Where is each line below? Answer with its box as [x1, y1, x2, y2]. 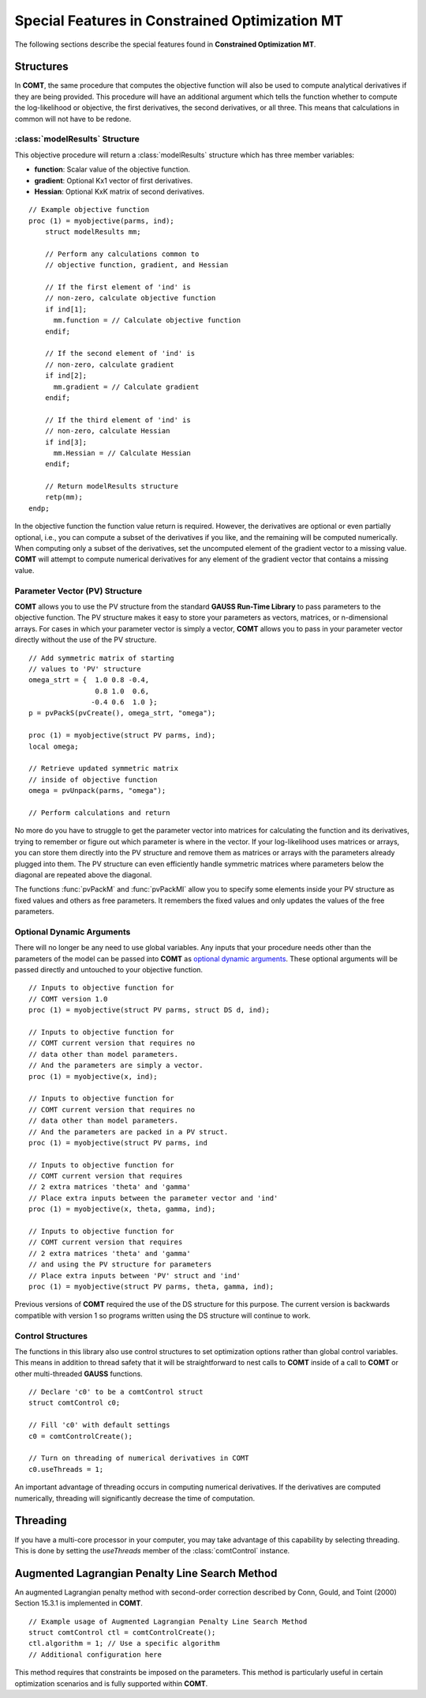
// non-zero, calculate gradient [44, 360, 175, 369]
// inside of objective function [28, 775, 158, 784]
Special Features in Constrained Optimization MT [14, 12, 343, 29]
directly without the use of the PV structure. [14, 635, 157, 644]
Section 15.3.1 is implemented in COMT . [14, 1598, 144, 1608]
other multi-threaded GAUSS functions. [14, 1368, 144, 1379]
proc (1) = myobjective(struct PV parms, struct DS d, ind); [28, 1006, 270, 1015]
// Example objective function [28, 206, 150, 214]
